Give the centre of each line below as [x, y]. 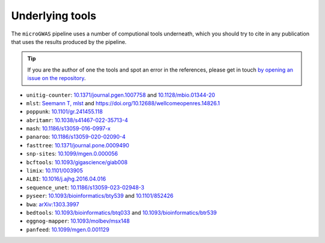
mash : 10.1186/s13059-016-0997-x [68, 129]
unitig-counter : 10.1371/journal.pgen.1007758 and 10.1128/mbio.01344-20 [121, 95]
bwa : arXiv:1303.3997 [53, 204]
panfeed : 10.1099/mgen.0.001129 [68, 229]
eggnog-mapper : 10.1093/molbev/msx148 [78, 221]
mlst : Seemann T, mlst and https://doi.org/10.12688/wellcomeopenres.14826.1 [123, 103]
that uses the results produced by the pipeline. [69, 42]
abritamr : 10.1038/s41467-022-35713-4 [77, 120]
